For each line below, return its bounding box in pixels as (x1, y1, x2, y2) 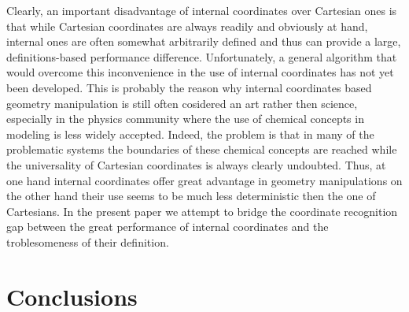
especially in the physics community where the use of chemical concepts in (6, 110, 364, 127)
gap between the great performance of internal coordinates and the (6, 218, 329, 235)
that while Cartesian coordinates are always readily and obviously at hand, (6, 17, 368, 34)
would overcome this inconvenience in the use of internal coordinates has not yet (6, 64, 394, 80)
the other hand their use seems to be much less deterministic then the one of (6, 188, 376, 204)
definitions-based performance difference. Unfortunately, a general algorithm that (6, 48, 397, 65)
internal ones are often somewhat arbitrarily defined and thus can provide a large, (6, 33, 401, 50)
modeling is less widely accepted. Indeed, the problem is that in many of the (6, 125, 374, 142)
